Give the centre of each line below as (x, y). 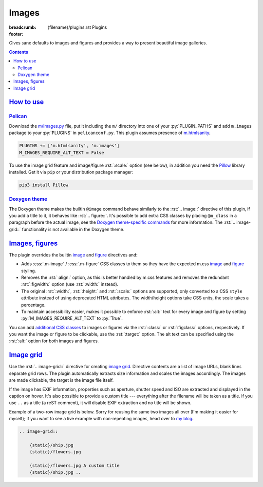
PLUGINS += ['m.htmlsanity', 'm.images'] (69, 146)
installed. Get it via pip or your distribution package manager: (71, 172)
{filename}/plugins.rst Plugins (77, 27)
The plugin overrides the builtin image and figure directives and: (73, 255)
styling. (28, 271)
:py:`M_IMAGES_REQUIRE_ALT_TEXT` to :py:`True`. (72, 318)
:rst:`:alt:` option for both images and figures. (54, 341)
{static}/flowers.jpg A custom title (75, 466)
